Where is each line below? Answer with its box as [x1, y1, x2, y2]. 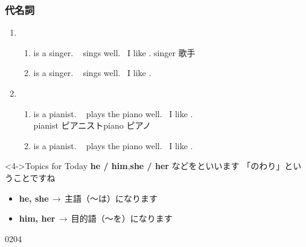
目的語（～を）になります [71, 212, 173, 225]
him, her [19, 212, 56, 225]
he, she [19, 191, 49, 204]
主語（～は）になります [65, 191, 158, 204]
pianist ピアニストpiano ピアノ [33, 119, 151, 132]
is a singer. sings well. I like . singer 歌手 [33, 46, 196, 59]
